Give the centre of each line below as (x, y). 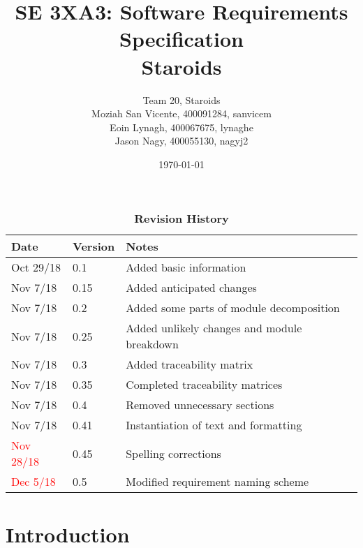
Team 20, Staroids (181, 99)
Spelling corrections (173, 453)
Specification (181, 39)
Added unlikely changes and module (214, 328)
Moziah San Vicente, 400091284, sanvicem (181, 113)
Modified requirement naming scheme (217, 482)
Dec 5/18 (34, 482)
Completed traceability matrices (204, 385)
